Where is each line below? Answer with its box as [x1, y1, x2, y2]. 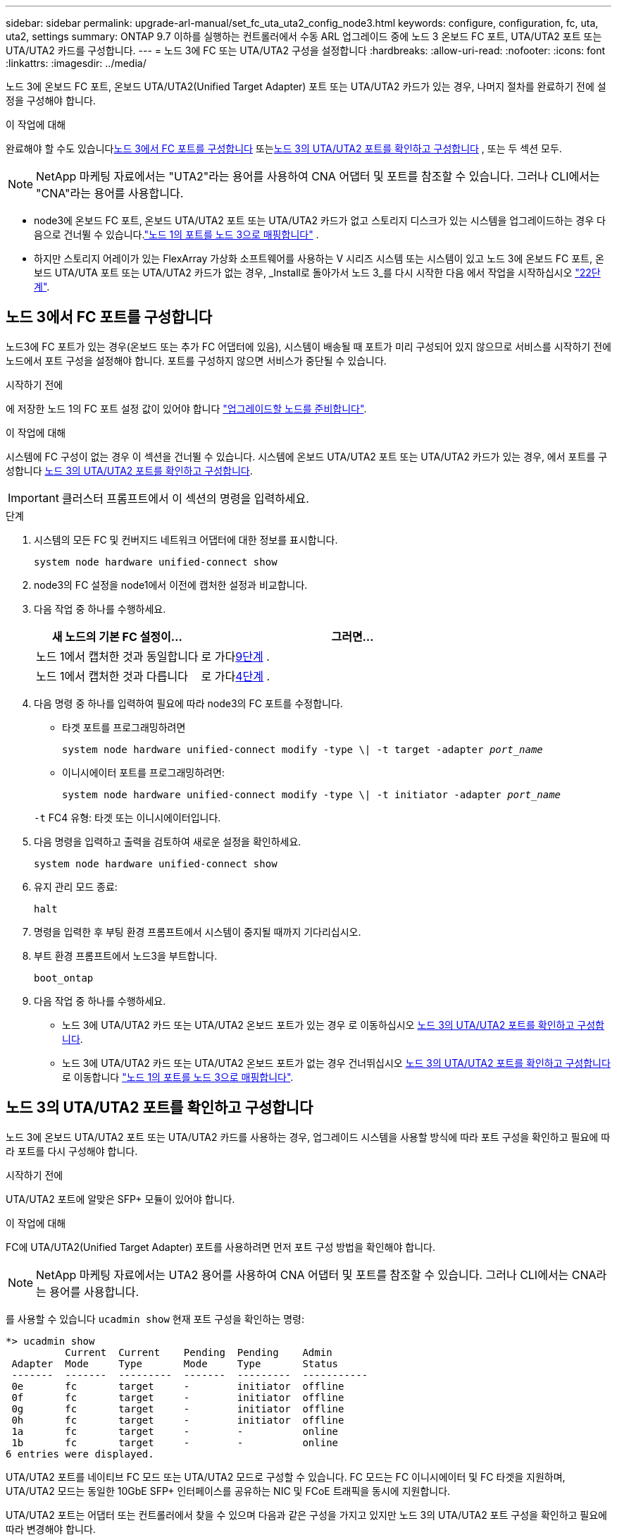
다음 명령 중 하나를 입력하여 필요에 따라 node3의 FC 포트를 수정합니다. [34, 697, 343, 709]
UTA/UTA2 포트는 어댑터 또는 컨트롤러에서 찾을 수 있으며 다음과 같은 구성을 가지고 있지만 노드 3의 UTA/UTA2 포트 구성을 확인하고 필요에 [6, 1508, 607, 1521]
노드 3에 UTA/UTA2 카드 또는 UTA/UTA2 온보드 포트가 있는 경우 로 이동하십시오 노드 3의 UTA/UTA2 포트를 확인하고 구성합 [62, 1018, 604, 1031]
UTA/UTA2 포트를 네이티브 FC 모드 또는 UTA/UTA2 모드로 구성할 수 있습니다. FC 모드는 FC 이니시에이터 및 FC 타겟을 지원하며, [6, 1470, 566, 1483]
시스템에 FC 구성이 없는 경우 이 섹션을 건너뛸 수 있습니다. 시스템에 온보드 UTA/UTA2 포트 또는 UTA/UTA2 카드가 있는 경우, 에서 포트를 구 [6, 450, 608, 463]
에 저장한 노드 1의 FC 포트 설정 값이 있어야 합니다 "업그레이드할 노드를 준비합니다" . [6, 402, 367, 415]
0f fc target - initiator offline [11, 1391, 344, 1403]
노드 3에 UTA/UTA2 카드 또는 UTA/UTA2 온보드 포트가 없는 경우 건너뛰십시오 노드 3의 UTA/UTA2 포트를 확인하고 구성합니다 [62, 1056, 611, 1069]
